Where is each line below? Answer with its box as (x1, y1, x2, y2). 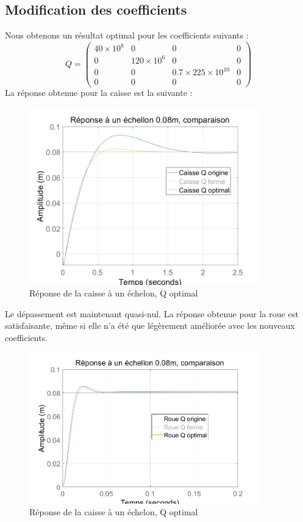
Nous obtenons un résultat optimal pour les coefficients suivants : (5, 29, 249, 42)
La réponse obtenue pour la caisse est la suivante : (5, 86, 193, 99)
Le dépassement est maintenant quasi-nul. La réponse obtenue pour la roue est (5, 307, 299, 320)
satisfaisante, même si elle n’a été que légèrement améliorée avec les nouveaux (5, 319, 295, 332)
